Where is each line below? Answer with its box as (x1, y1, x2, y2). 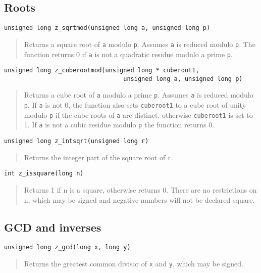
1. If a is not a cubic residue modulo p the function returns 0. (24, 119, 215, 130)
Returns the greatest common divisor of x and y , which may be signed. (24, 258, 243, 269)
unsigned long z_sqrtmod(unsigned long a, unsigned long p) (4, 24, 211, 32)
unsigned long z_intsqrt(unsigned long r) (4, 138, 149, 145)
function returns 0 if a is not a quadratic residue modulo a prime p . (24, 49, 233, 59)
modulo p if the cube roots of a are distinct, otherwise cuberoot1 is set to (24, 109, 253, 120)
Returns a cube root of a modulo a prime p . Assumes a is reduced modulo (24, 89, 253, 100)
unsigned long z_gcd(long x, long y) (4, 244, 131, 251)
